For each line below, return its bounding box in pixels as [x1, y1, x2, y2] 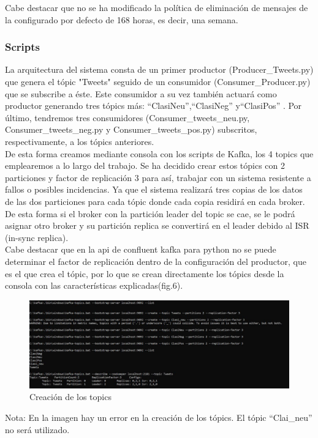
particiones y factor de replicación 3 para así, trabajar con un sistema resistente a [5, 171, 311, 184]
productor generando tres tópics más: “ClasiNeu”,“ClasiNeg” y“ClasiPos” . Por [5, 99, 302, 112]
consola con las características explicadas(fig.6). [5, 279, 183, 292]
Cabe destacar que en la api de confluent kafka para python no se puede [5, 243, 276, 256]
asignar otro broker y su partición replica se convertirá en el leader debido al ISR [5, 219, 309, 232]
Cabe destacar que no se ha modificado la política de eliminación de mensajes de [5, 1, 308, 13]
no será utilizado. [5, 423, 70, 436]
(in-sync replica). [5, 231, 69, 243]
